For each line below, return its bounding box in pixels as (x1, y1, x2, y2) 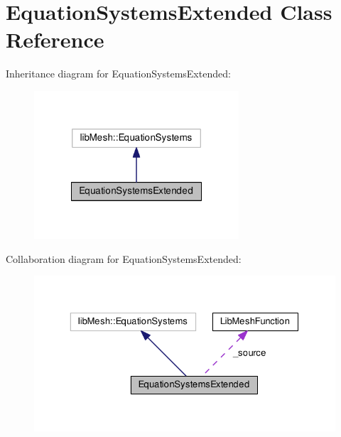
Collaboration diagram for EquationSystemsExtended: (6, 251, 242, 266)
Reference (6, 25, 104, 54)
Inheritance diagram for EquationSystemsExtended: (6, 66, 231, 81)
